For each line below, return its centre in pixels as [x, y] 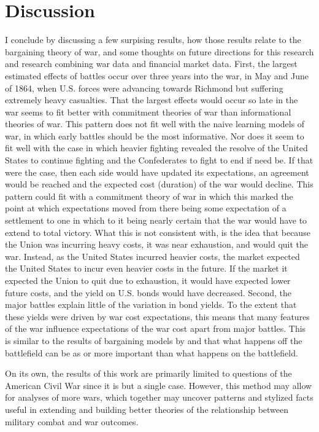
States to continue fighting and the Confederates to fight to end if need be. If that [159, 160]
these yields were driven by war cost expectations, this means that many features [157, 316]
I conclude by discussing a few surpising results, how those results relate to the [153, 40]
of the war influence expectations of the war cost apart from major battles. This [156, 328]
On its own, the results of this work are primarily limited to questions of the [148, 373]
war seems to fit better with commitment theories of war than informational [148, 112]
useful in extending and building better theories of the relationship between [147, 409]
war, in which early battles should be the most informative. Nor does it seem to [155, 135]
